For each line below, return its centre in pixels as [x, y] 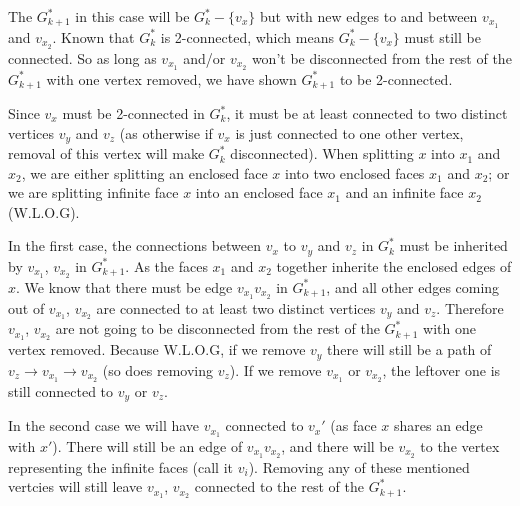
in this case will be [132, 16]
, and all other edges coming [413, 286]
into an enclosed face [259, 192]
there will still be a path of [409, 349]
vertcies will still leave [75, 486]
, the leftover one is [441, 369]
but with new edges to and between [368, 16]
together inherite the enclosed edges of [394, 265]
